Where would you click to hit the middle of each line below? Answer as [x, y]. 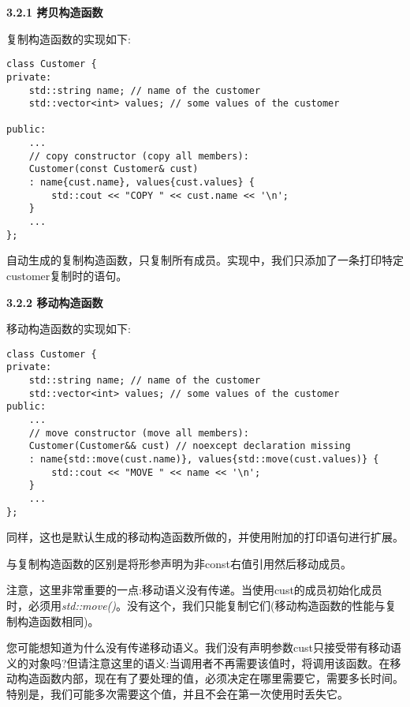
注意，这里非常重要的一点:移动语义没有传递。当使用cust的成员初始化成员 [194, 590]
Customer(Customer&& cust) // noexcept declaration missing [190, 446]
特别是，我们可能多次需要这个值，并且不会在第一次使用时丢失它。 [177, 694]
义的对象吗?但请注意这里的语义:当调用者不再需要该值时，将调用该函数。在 [198, 662]
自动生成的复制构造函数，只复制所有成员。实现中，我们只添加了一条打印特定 [205, 260]
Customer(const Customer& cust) [114, 169]
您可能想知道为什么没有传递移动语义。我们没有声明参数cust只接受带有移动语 [204, 647]
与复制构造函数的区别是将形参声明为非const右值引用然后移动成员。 [179, 563]
